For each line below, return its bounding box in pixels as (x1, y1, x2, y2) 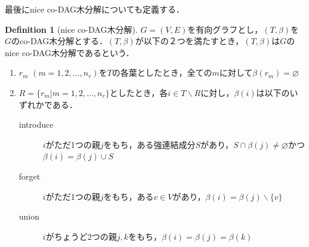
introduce (18, 118, 54, 131)
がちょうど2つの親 (45, 230, 117, 242)
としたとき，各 (109, 86, 168, 98)
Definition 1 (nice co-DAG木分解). (5, 23, 138, 35)
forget (18, 169, 41, 182)
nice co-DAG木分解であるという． (5, 46, 134, 58)
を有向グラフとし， (187, 23, 263, 35)
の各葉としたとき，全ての (112, 66, 212, 79)
